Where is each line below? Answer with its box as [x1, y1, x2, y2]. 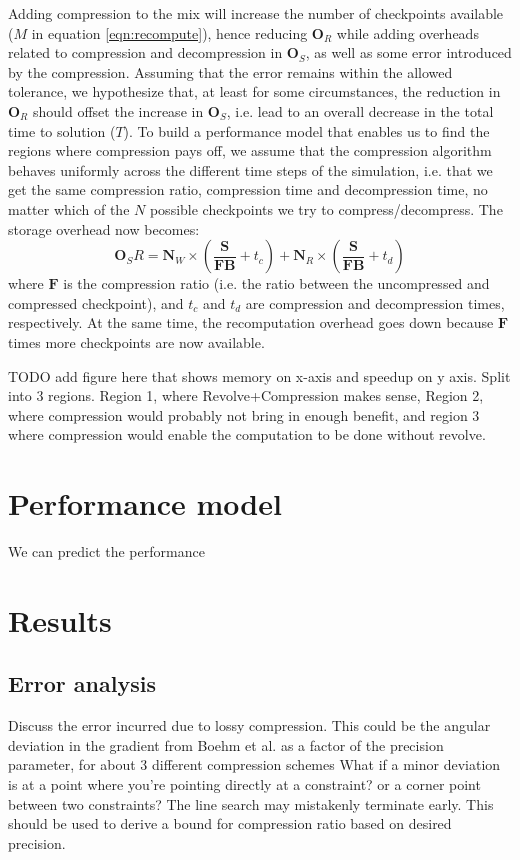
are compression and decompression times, [245, 292, 505, 313]
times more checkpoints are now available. [8, 331, 265, 352]
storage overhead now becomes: [8, 218, 200, 239]
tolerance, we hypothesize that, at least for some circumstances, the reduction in [8, 81, 501, 102]
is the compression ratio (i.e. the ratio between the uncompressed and [63, 273, 490, 294]
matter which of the [8, 198, 130, 219]
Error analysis [8, 668, 156, 699]
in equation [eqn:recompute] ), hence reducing [31, 22, 308, 43]
